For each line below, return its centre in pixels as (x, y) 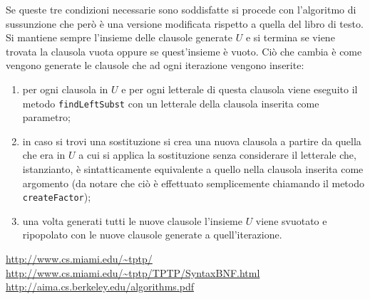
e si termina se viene (290, 37)
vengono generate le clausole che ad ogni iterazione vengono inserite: (155, 65)
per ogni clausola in (65, 89)
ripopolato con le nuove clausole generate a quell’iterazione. (152, 235)
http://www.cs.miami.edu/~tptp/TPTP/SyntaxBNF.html (133, 272)
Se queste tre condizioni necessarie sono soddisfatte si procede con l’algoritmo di (181, 9)
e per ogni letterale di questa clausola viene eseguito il (240, 89)
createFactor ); (57, 197)
